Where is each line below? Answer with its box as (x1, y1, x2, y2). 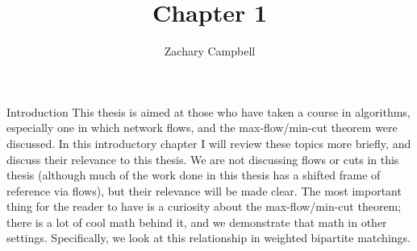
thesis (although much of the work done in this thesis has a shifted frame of (6, 167, 381, 183)
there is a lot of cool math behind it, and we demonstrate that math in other (6, 213, 387, 230)
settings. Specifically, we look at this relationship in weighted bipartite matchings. (6, 229, 411, 246)
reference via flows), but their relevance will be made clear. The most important (6, 182, 402, 199)
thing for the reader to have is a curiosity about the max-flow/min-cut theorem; (6, 198, 402, 215)
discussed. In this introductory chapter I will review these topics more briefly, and (6, 134, 411, 151)
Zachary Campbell (164, 43, 256, 60)
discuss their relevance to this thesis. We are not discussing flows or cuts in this (6, 150, 399, 167)
